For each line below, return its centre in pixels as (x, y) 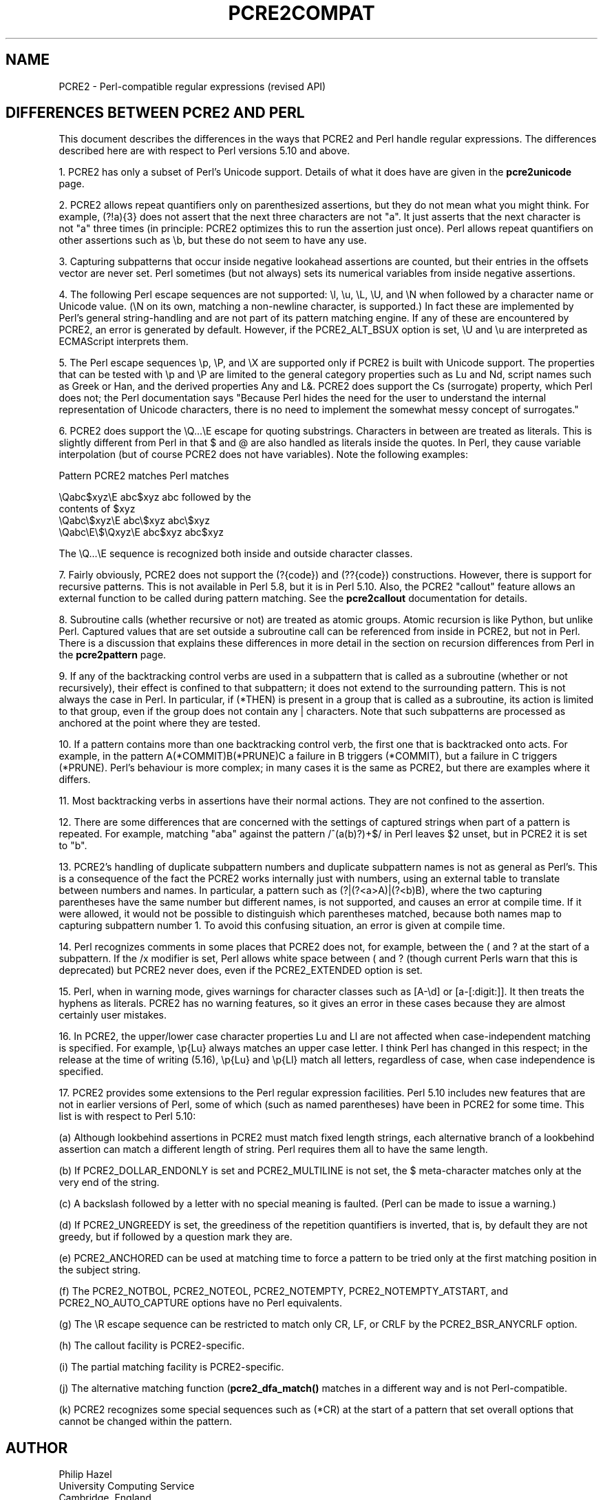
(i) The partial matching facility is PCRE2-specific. (171, 1367)
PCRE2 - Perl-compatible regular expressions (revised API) (192, 86)
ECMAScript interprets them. (124, 342)
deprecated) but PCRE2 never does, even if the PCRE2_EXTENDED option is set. (241, 970)
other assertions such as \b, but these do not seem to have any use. (213, 240)
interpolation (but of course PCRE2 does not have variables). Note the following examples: (263, 455)
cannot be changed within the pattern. (145, 1421)
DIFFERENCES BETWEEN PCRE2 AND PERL (155, 113)
